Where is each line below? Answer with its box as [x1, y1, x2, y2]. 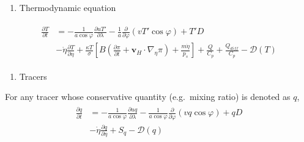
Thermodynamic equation [19, 1, 116, 13]
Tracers [19, 69, 47, 82]
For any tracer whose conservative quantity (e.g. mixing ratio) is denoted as [5, 90, 291, 103]
